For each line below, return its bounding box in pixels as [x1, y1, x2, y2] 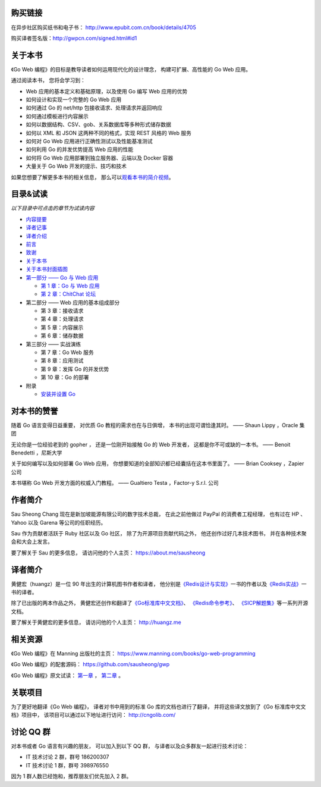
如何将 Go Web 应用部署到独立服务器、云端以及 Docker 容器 [26, 154, 174, 161]
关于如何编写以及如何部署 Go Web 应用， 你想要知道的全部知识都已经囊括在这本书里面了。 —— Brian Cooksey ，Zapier [11, 460, 304, 467]
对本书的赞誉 [11, 406, 58, 416]
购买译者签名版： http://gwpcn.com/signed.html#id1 [11, 35, 137, 42]
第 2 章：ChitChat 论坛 [40, 290, 96, 297]
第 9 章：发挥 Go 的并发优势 [40, 365, 109, 372]
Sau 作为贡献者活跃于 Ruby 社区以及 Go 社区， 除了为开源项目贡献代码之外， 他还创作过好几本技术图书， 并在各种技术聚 [11, 529, 307, 537]
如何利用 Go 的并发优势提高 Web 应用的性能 [26, 146, 134, 153]
